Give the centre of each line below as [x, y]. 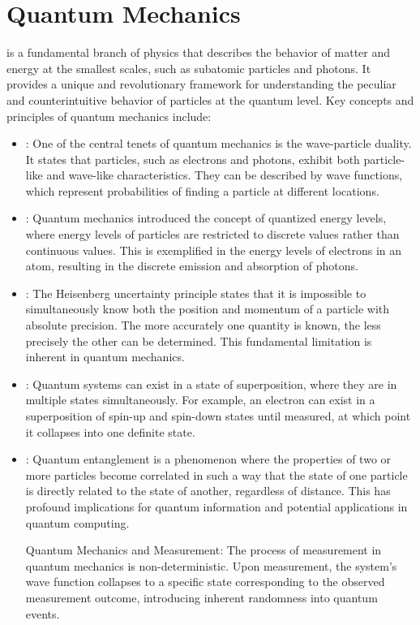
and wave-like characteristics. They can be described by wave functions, [225, 175]
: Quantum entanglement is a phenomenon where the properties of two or [208, 459]
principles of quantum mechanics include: [109, 116]
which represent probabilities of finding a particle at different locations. [202, 190]
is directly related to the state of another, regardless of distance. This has [208, 491]
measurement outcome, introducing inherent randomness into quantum [201, 597]
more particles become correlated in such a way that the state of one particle [216, 474]
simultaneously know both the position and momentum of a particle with [208, 309]
